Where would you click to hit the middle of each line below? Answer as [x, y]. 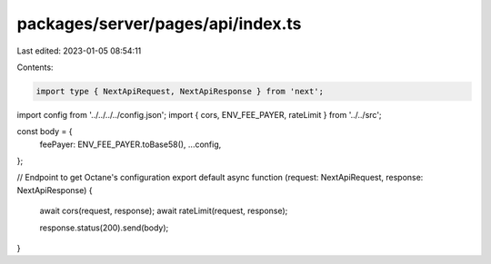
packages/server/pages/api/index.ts [159, 24]
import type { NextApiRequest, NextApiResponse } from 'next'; [180, 91]
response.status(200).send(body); [104, 228]
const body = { [45, 132]
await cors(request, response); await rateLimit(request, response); [164, 211]
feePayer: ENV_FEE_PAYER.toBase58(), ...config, [130, 144]
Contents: [35, 67]
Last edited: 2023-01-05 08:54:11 [79, 51]
